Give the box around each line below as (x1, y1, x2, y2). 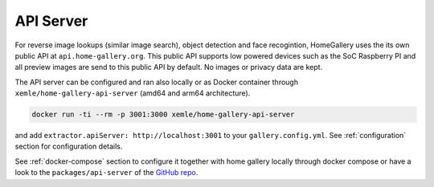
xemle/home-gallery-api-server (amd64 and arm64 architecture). (14, 88, 251, 98)
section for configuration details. (14, 141, 123, 152)
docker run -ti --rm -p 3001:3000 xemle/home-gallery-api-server (31, 110, 295, 120)
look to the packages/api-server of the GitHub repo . (14, 168, 199, 177)
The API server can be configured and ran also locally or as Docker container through (14, 77, 299, 87)
